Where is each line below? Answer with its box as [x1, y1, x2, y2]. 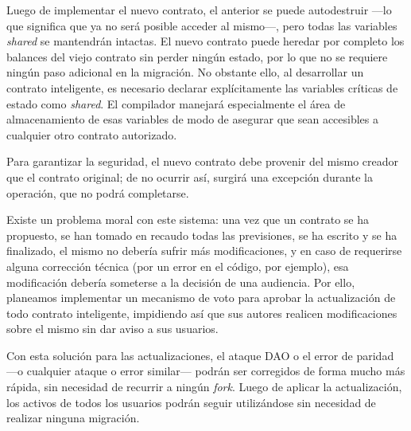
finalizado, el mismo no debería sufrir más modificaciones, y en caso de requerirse [6, 242, 402, 259]
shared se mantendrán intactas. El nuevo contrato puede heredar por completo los [6, 33, 405, 49]
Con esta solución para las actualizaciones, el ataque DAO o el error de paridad [6, 347, 394, 363]
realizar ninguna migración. [6, 409, 140, 426]
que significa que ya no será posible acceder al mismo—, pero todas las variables [6, 17, 397, 33]
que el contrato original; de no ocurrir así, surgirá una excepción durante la [6, 168, 373, 185]
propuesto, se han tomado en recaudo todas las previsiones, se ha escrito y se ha [6, 226, 397, 243]
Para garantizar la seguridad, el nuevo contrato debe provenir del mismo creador [6, 153, 399, 170]
